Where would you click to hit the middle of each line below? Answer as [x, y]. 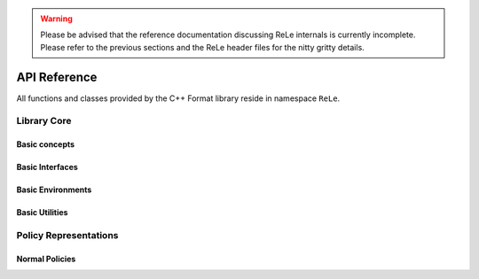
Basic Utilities [42, 213]
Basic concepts [46, 144]
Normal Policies [46, 259]
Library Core [44, 121]
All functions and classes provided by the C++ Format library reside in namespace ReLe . [178, 98]
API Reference [57, 77]
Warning [56, 19]
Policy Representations [67, 236]
